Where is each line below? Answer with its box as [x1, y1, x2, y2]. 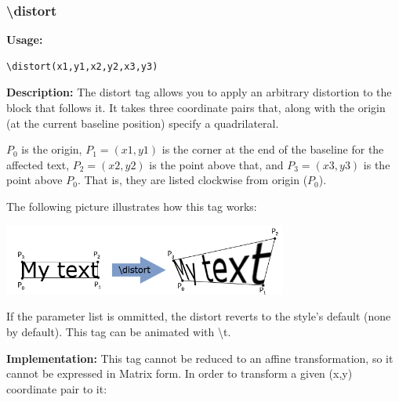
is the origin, [21, 141, 82, 158]
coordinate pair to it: [6, 380, 107, 397]
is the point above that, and [149, 156, 284, 172]
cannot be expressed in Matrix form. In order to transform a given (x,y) [6, 365, 353, 382]
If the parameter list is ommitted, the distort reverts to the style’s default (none [6, 308, 391, 324]
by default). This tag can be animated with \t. [6, 323, 231, 339]
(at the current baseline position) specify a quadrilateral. [6, 114, 279, 131]
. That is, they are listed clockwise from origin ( [77, 172, 308, 188]
